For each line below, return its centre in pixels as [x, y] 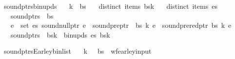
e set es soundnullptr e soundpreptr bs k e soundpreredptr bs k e [121, 25]
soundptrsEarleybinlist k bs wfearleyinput [78, 51]
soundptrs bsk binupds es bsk [60, 34]
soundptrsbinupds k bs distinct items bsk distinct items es [110, 6]
